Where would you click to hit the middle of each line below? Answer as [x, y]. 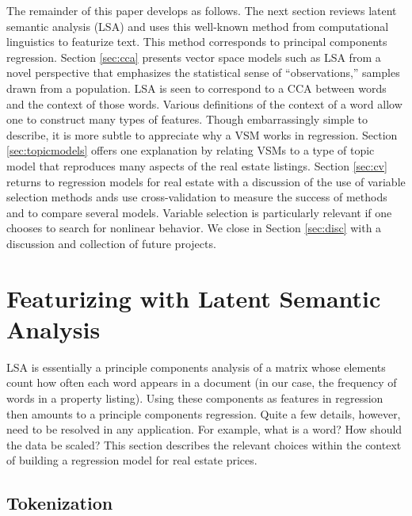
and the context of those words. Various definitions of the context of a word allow [204, 103]
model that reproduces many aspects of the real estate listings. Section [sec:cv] [197, 165]
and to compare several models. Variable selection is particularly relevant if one [199, 212]
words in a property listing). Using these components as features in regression [195, 398]
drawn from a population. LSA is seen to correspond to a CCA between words [196, 88]
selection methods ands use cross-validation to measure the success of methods [197, 197]
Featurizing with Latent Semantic [194, 298]
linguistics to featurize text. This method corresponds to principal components [197, 42]
